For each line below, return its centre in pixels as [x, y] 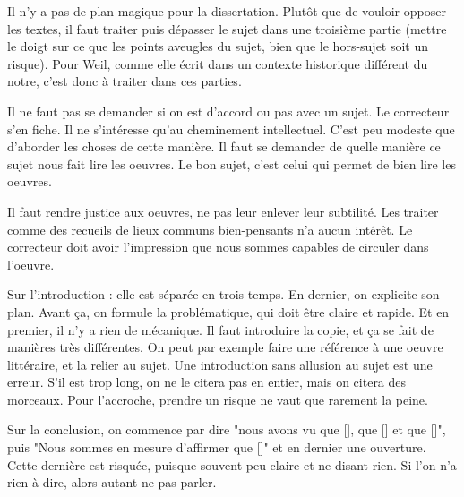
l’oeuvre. [31, 264]
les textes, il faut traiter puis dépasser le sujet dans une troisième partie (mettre [227, 28]
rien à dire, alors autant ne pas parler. [112, 482]
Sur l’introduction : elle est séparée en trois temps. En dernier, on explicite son [223, 294]
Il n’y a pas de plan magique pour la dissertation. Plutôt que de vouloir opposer [227, 11]
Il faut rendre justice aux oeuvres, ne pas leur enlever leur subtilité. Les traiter [223, 211]
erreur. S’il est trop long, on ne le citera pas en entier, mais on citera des [207, 382]
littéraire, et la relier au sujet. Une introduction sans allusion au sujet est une [220, 364]
